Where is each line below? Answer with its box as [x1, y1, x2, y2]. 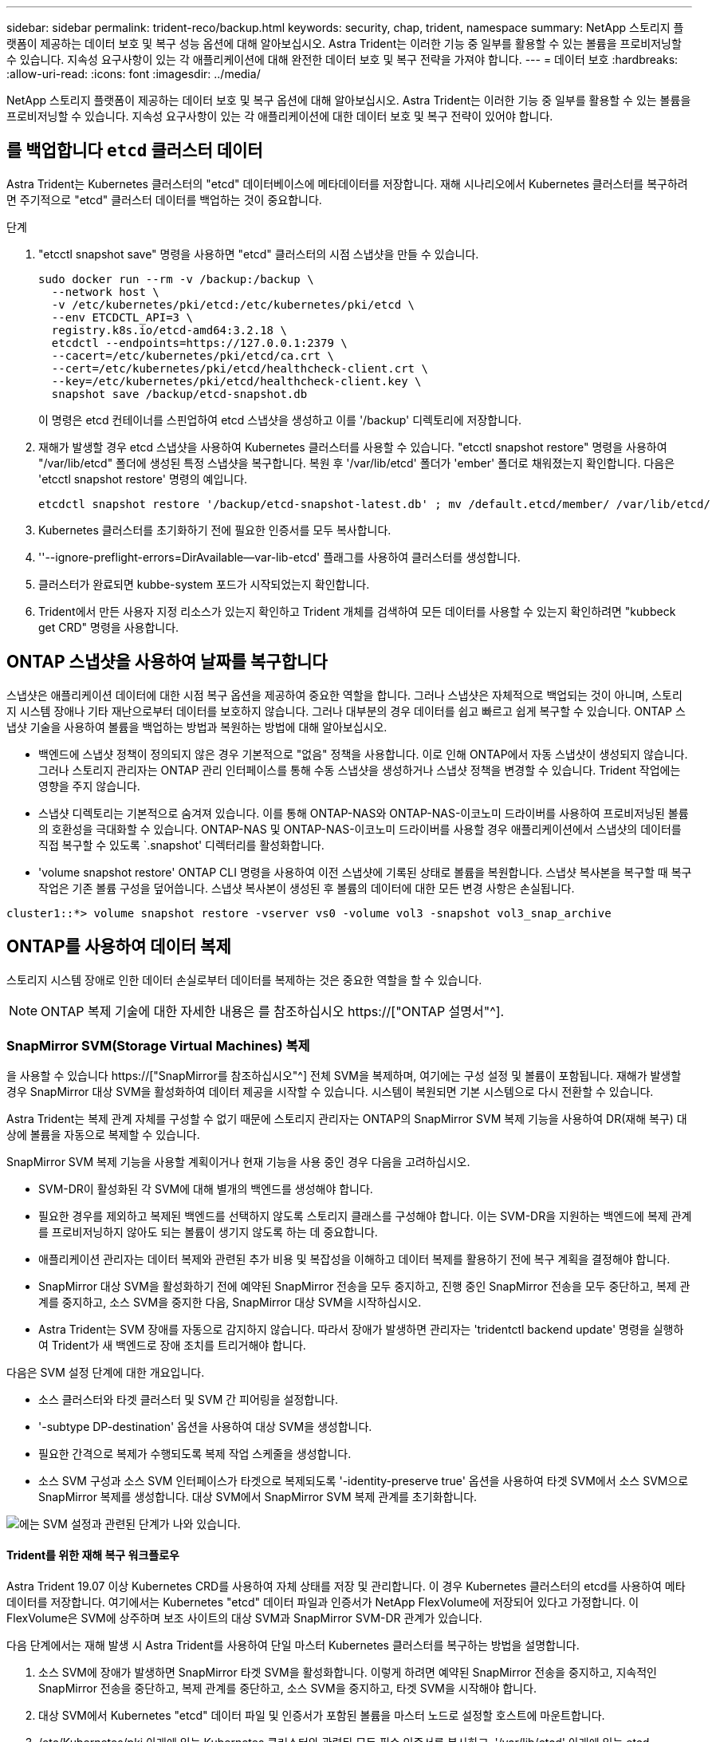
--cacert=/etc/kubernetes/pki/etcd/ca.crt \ [51, 349, 334, 362]
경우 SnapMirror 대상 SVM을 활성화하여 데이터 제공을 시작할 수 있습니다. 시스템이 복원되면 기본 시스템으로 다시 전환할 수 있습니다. [6, 1085, 654, 1099]
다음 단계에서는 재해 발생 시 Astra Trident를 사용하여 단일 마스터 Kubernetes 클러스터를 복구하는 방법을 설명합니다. [6, 1638, 580, 1652]
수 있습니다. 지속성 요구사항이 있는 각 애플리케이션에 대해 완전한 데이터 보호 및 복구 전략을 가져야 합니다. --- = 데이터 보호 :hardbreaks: [6, 53, 679, 66]
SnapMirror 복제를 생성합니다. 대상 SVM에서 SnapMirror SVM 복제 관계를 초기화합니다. [38, 1490, 478, 1504]
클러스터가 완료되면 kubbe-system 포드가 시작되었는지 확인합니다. [38, 577, 370, 591]
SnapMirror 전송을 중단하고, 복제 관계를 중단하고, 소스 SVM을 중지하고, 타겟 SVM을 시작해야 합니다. [38, 1681, 537, 1695]
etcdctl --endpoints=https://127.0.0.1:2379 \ [51, 336, 348, 349]
